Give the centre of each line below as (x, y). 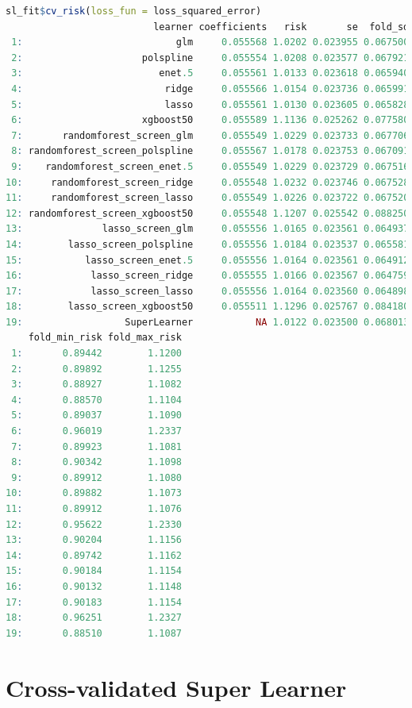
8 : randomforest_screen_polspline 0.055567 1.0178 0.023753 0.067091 (210, 151)
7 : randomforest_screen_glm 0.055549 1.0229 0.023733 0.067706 (210, 135)
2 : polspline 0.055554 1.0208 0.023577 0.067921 (210, 58)
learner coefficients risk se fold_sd (281, 27)
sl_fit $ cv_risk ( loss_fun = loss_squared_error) (134, 11)
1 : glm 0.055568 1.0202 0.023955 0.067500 (210, 42)
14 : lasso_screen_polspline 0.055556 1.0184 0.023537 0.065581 (208, 244)
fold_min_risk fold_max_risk (105, 338)
